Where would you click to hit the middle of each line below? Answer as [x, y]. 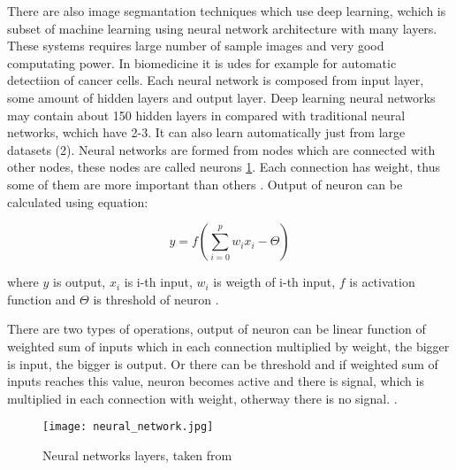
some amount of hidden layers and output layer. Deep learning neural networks [221, 97]
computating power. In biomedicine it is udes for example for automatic [202, 62]
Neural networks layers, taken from [137, 455]
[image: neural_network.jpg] [128, 427]
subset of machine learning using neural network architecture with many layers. [222, 28]
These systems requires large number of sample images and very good [196, 46]
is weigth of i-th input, [274, 282]
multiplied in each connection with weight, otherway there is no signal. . [202, 398]
